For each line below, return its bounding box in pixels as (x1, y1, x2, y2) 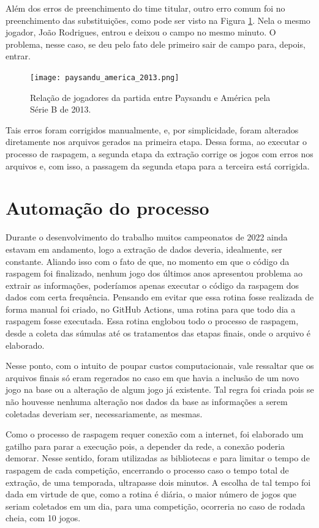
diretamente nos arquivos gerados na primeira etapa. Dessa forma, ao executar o (6, 135, 307, 148)
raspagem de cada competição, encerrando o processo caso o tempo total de (6, 464, 289, 476)
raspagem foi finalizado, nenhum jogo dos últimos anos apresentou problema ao (6, 267, 303, 280)
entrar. (6, 50, 31, 62)
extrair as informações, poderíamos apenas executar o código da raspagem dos (6, 278, 299, 291)
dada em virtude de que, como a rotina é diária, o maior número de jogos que (6, 488, 297, 500)
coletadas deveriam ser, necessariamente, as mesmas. (6, 407, 203, 420)
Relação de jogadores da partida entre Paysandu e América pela (30, 91, 271, 103)
